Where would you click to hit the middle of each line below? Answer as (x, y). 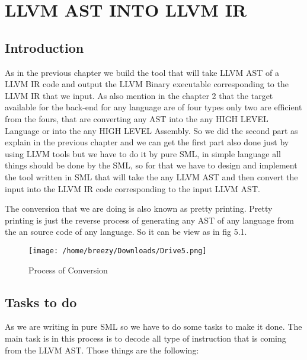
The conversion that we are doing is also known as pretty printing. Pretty (139, 208)
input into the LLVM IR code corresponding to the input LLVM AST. (132, 188)
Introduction (44, 47)
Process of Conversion (68, 270)
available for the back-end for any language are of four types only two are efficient (153, 107)
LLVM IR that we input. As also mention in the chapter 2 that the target (139, 95)
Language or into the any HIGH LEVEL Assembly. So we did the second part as (151, 130)
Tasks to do (41, 302)
